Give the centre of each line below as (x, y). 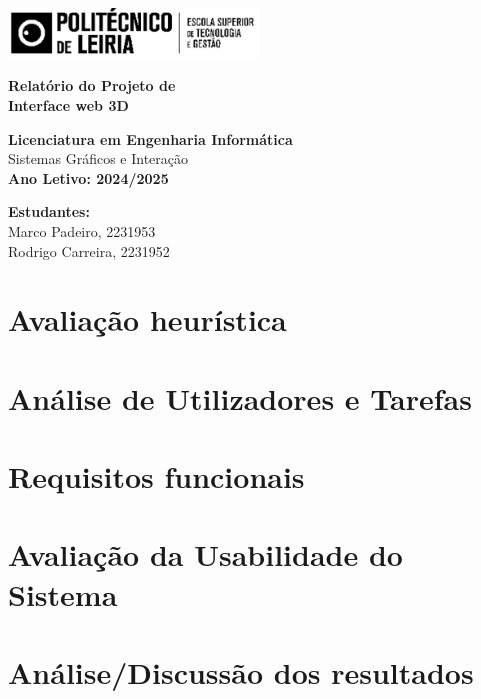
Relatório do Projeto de (92, 85)
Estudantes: (49, 211)
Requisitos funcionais (156, 476)
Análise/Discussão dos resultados (241, 672)
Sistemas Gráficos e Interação (98, 158)
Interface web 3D (68, 105)
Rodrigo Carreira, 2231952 (89, 250)
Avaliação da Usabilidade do (205, 554)
